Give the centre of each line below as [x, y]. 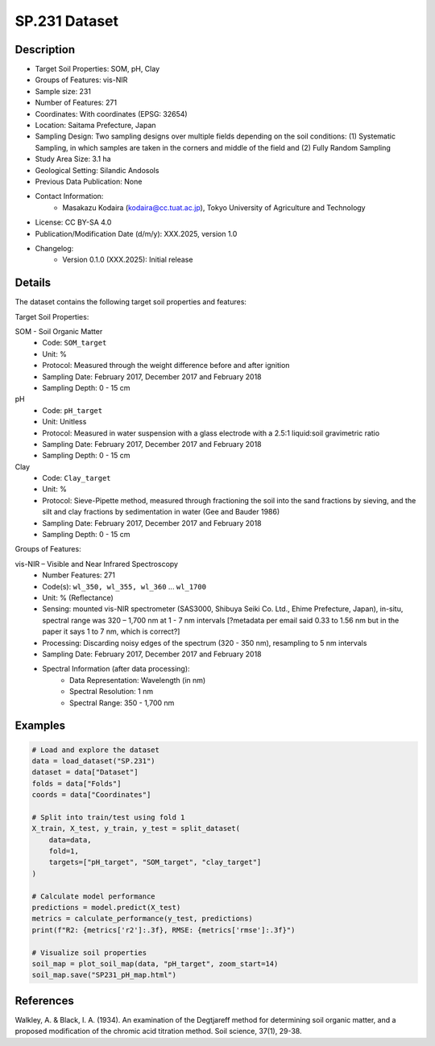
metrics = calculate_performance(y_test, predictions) [142, 919]
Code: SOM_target [75, 343]
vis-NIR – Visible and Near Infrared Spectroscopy [97, 564]
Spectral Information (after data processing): [116, 669]
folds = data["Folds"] [77, 783]
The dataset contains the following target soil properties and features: [131, 302]
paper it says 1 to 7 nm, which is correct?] [111, 631]
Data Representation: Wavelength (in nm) [138, 680]
